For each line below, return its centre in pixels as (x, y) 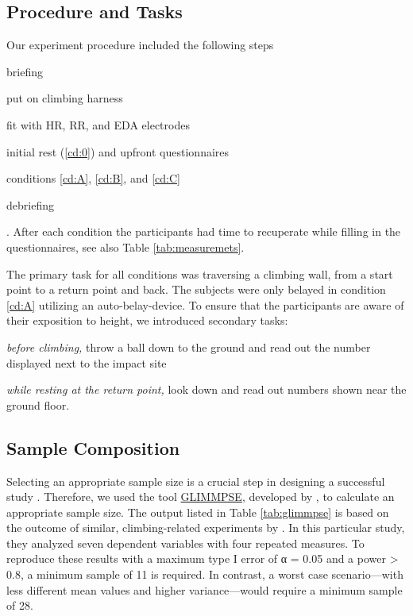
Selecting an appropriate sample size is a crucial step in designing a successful (196, 481)
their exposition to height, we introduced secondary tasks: (147, 320)
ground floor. (38, 404)
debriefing (30, 204)
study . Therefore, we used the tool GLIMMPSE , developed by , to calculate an (201, 497)
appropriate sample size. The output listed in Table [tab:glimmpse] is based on (198, 512)
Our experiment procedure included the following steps (140, 45)
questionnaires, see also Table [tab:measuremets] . (125, 246)
